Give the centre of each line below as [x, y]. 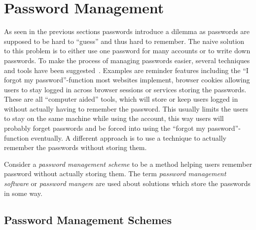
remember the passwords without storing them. [75, 147]
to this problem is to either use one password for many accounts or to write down [127, 51]
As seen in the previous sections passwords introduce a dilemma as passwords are [127, 31]
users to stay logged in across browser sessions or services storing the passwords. [125, 89]
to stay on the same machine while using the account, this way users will [114, 118]
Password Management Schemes [88, 219]
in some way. [23, 193]
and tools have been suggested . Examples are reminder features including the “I [126, 70]
